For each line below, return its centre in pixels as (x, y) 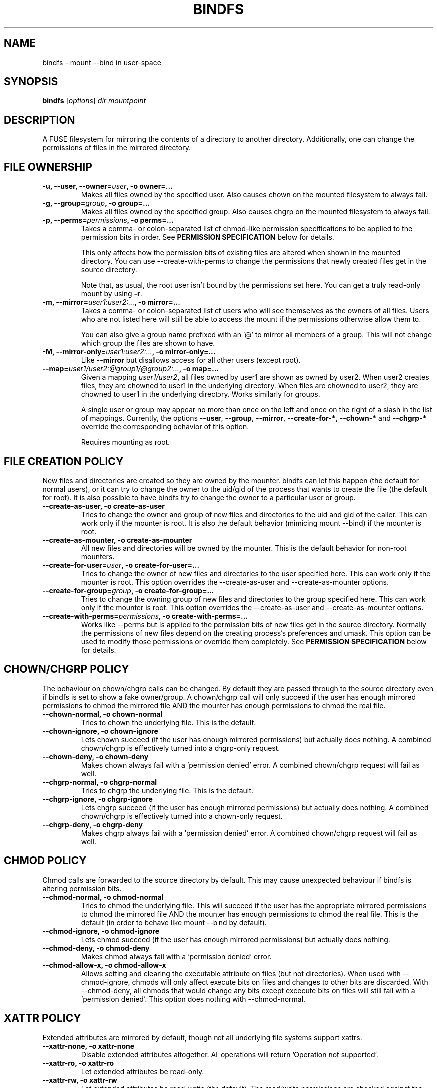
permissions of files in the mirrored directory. (117, 148)
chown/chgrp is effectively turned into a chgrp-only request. (181, 748)
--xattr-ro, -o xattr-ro (78, 1063)
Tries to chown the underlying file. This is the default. (169, 722)
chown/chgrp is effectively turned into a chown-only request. (182, 816)
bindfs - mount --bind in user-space (102, 62)
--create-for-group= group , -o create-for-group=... (128, 590)
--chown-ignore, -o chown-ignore (100, 731)
